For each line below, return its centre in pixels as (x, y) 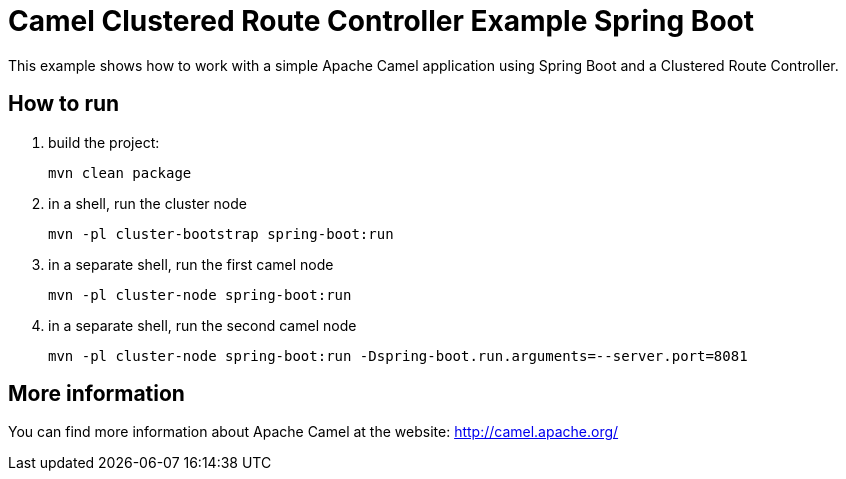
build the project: (104, 142)
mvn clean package (120, 172)
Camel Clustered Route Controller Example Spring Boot (381, 21)
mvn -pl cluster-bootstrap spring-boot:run (221, 233)
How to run (64, 104)
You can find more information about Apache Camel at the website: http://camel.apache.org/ (313, 432)
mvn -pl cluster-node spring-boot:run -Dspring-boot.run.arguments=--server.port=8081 (398, 355)
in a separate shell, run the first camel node (191, 264)
